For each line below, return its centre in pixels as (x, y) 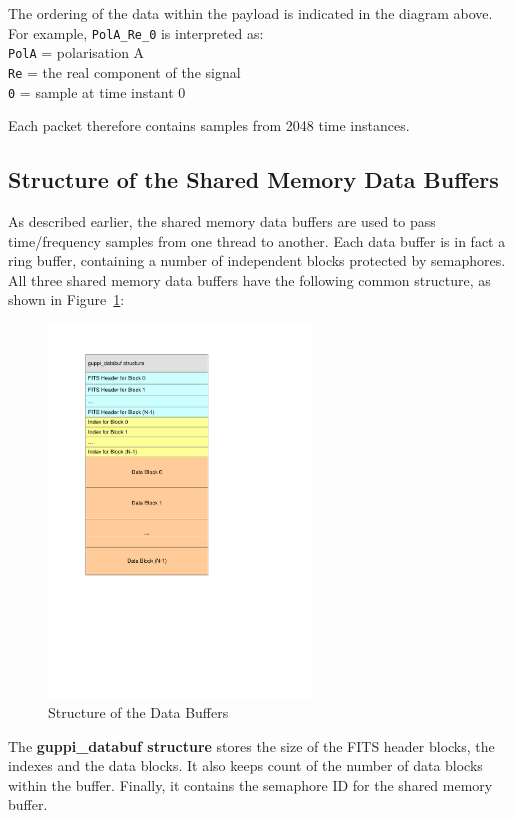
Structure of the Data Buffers (138, 711)
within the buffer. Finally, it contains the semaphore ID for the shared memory (250, 784)
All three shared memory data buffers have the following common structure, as (249, 279)
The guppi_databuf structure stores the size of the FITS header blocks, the (251, 745)
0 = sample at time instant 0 (97, 91)
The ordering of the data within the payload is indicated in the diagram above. (250, 13)
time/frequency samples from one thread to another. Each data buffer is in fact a (257, 240)
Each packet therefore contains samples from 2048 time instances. (209, 125)
